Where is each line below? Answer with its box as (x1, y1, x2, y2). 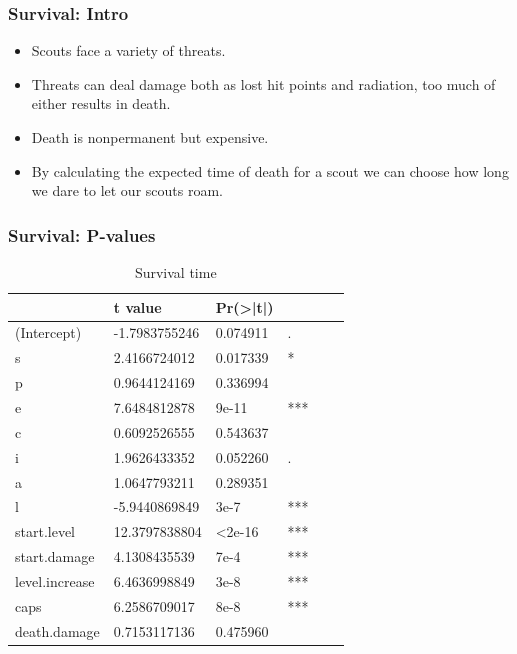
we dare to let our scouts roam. (31, 180, 223, 201)
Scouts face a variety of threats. (31, 40, 226, 61)
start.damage (15, 546, 95, 567)
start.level (15, 521, 76, 542)
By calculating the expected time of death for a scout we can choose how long (31, 160, 509, 181)
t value (113, 296, 162, 317)
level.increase (15, 570, 95, 591)
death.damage (15, 620, 100, 641)
